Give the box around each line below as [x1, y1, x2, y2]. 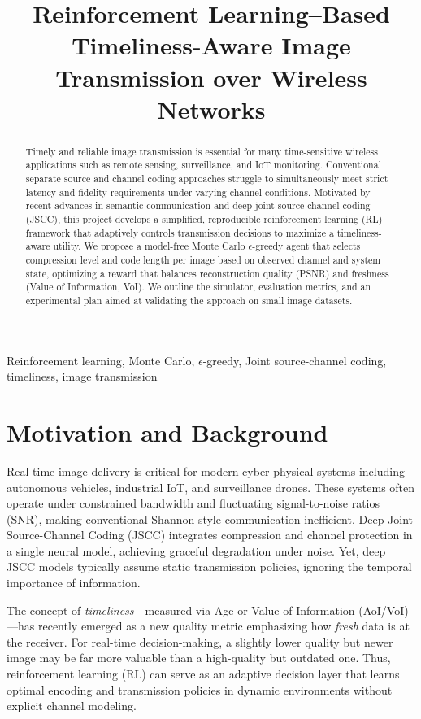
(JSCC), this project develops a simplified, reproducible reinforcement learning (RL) [25, 212, 383, 226]
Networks [157, 92, 266, 125]
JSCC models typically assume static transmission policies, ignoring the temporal [7, 558, 412, 575]
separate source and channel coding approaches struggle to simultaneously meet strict [25, 172, 388, 185]
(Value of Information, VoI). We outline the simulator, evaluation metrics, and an [25, 280, 371, 294]
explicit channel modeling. [7, 697, 137, 714]
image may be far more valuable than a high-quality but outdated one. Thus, [7, 649, 391, 666]
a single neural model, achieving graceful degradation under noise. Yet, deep [7, 542, 386, 559]
